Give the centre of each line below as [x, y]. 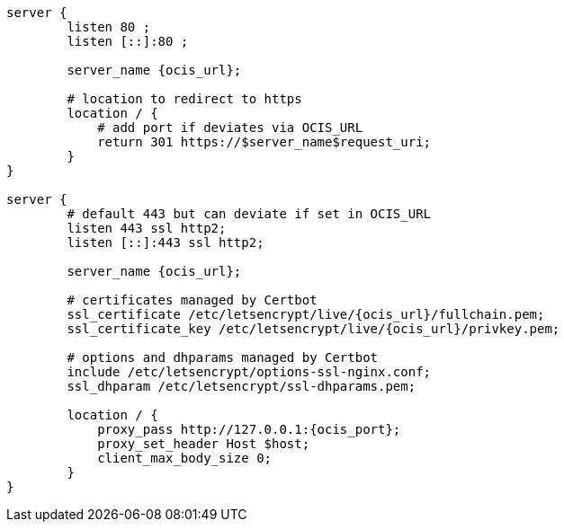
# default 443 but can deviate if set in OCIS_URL [249, 214]
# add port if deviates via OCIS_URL [230, 128]
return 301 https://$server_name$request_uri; [264, 142]
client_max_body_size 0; [185, 458]
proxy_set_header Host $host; [204, 444]
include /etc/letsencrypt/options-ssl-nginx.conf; [249, 372]
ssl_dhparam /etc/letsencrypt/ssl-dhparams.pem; [242, 386]
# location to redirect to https [184, 99]
